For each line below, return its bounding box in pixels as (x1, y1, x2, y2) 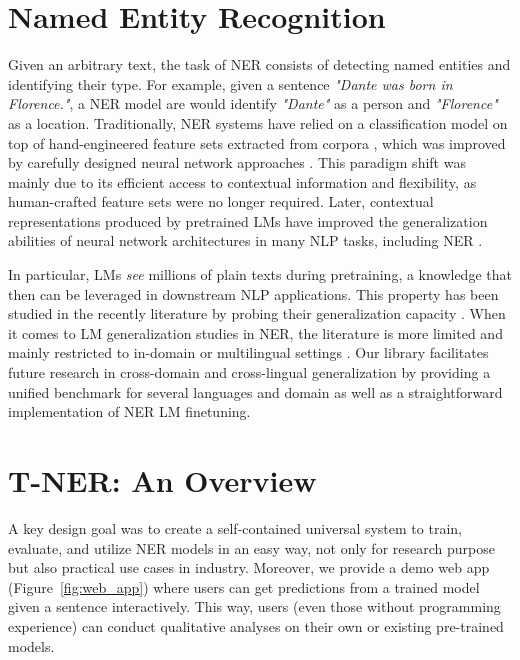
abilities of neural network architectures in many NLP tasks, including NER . (8, 230, 483, 251)
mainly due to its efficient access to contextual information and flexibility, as (8, 171, 477, 192)
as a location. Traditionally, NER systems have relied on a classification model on (8, 112, 508, 133)
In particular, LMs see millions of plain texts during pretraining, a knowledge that (8, 264, 512, 285)
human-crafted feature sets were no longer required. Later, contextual (8, 191, 434, 212)
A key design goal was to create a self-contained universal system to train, (8, 517, 462, 538)
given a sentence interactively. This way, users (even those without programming (8, 596, 501, 617)
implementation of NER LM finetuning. (8, 401, 251, 422)
